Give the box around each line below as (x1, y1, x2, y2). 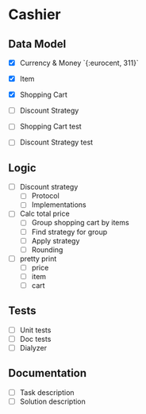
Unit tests (19, 325, 52, 335)
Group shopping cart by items (31, 218, 129, 228)
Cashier (8, 6, 61, 24)
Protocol (31, 191, 60, 201)
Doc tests (19, 334, 52, 343)
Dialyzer (19, 343, 48, 352)
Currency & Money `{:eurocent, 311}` (19, 58, 139, 67)
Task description (19, 387, 75, 397)
